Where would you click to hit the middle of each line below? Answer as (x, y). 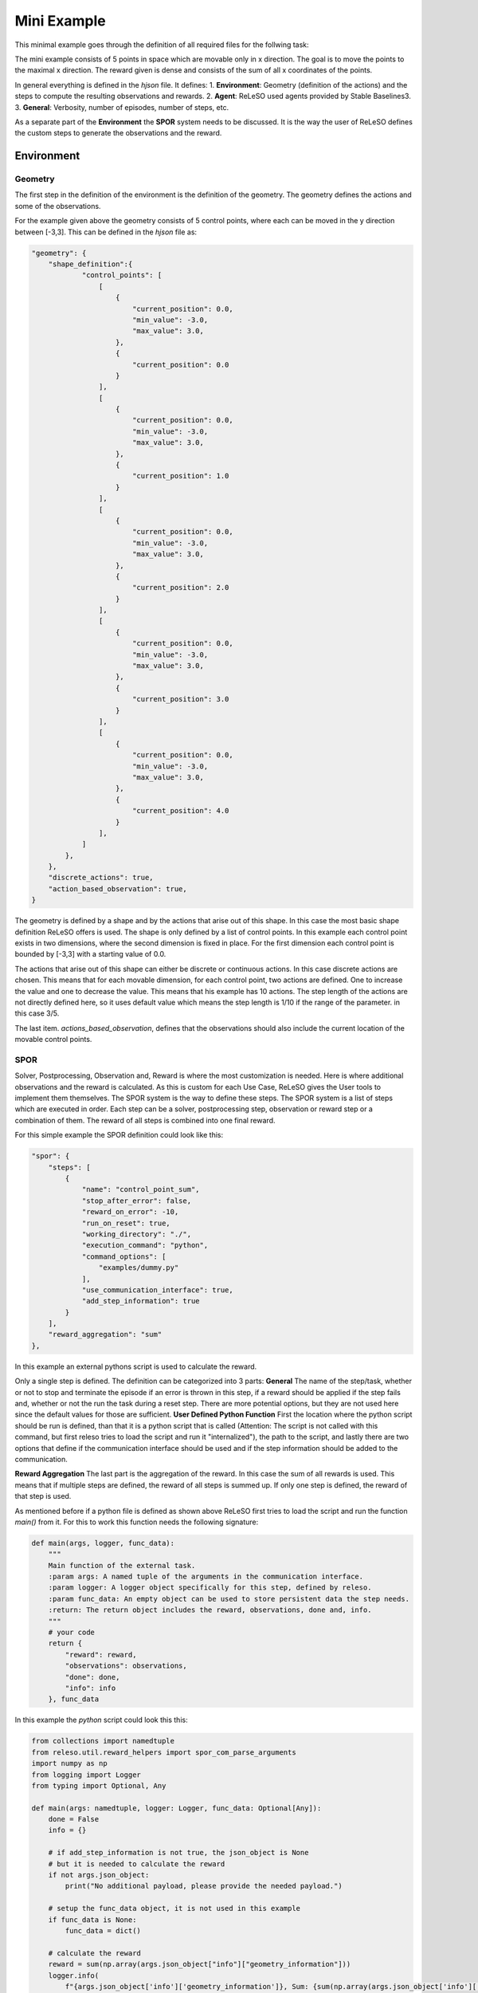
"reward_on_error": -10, (130, 1212)
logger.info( (74, 1975)
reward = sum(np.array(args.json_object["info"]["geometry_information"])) (200, 1964)
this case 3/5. (37, 1013)
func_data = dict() (103, 1930)
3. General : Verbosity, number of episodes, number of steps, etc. (122, 107)
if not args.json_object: (99, 1875)
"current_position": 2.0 (180, 588)
